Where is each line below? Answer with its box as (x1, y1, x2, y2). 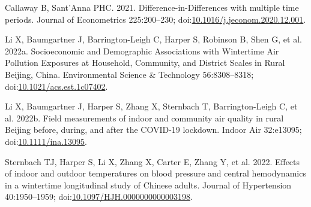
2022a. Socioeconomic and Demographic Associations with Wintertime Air (5, 44, 279, 57)
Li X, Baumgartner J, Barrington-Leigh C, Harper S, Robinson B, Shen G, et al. (5, 33, 302, 45)
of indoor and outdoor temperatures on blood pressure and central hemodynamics (5, 167, 306, 179)
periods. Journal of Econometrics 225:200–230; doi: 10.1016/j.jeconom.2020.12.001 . (5, 13, 306, 25)
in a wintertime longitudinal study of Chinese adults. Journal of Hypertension (5, 178, 292, 191)
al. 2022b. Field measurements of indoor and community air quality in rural (5, 111, 284, 124)
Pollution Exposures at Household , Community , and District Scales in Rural (5, 56, 285, 69)
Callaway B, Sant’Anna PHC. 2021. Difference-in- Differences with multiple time (5, 1, 299, 13)
